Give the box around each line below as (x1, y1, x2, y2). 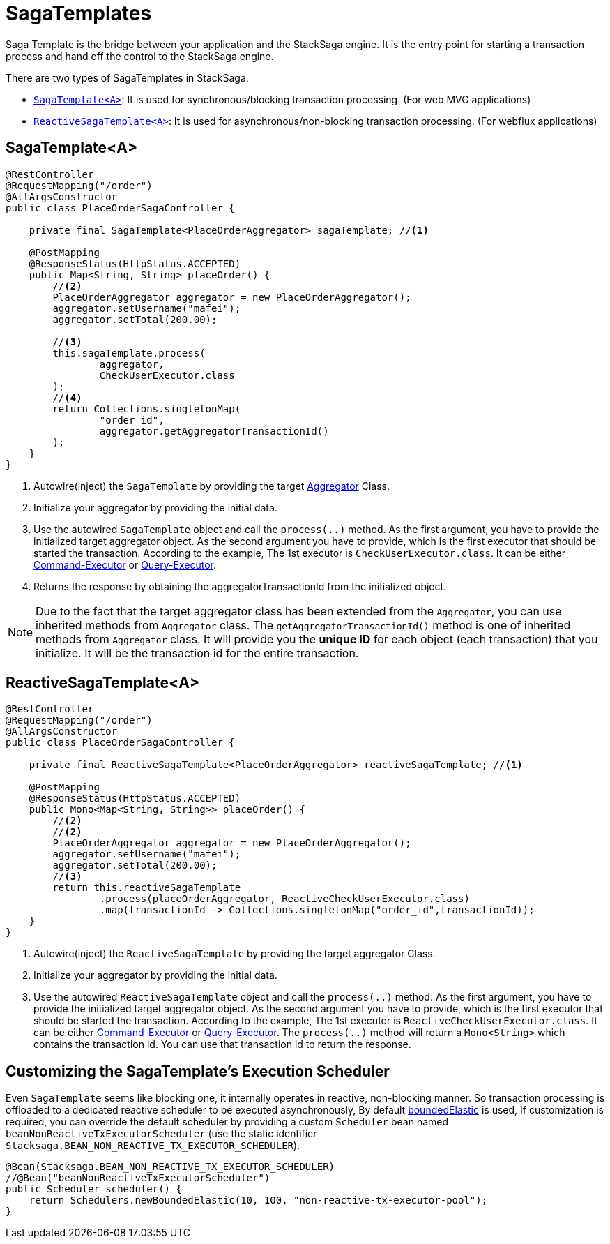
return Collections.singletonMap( (52, 403, 241, 414)
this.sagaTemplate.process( (52, 347, 206, 359)
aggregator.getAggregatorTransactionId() (99, 425, 329, 437)
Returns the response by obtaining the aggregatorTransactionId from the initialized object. (33, 580, 447, 592)
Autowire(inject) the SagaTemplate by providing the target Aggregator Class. (33, 479, 390, 492)
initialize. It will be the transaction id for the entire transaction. (36, 645, 359, 660)
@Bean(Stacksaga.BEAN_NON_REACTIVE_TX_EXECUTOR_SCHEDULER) (6, 1161, 335, 1173)
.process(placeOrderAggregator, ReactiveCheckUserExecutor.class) (99, 893, 470, 905)
